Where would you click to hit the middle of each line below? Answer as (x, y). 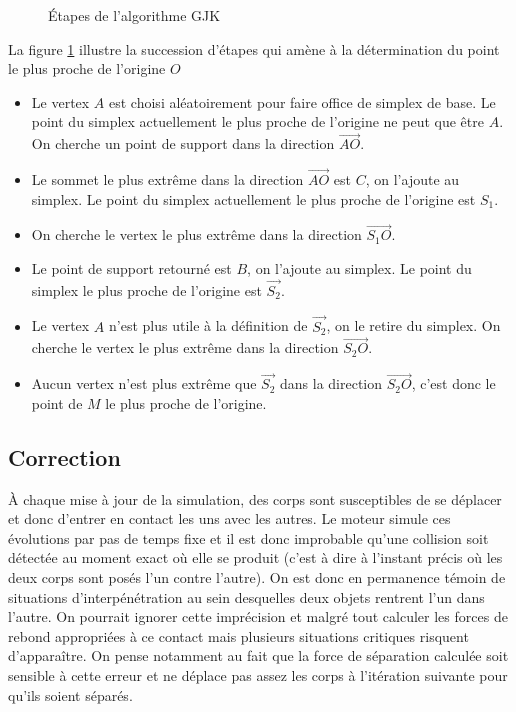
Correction (64, 456)
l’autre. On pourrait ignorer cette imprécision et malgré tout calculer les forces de (258, 616)
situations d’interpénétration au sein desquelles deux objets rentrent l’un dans (246, 596)
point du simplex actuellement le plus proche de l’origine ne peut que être (257, 121)
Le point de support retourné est (131, 268)
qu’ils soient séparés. (70, 694)
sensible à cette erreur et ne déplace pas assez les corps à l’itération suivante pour (258, 674)
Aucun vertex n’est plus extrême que (144, 383)
